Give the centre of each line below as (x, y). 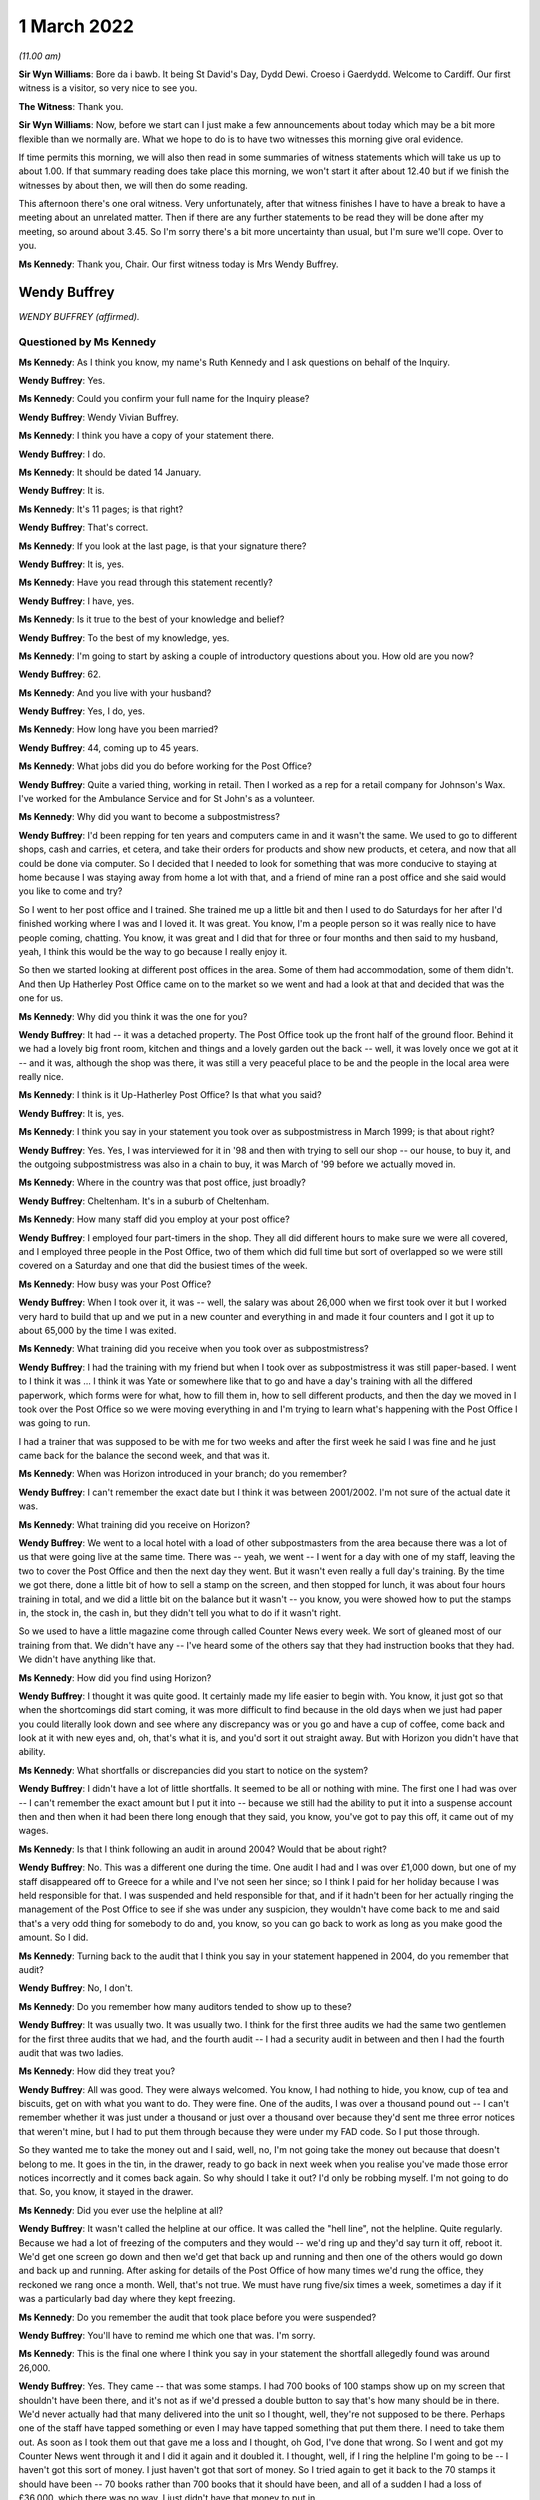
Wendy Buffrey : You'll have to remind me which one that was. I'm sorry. (167, 2335)
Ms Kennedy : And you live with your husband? (115, 692)
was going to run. (54, 1423)
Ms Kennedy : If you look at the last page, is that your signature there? (162, 546)
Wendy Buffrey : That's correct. (83, 527)
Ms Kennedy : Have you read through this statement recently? (146, 582)
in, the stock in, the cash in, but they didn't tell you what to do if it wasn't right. (180, 1612)
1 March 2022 (76, 26)
